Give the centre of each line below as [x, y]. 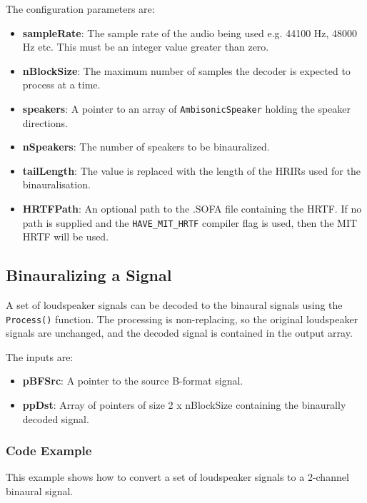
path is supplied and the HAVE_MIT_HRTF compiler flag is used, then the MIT [190, 222]
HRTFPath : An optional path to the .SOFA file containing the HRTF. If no [192, 208]
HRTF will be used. [66, 237]
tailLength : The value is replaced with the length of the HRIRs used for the [191, 170]
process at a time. [61, 85]
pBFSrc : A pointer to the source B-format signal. [133, 381]
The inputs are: [40, 356]
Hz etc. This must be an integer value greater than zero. [146, 47]
